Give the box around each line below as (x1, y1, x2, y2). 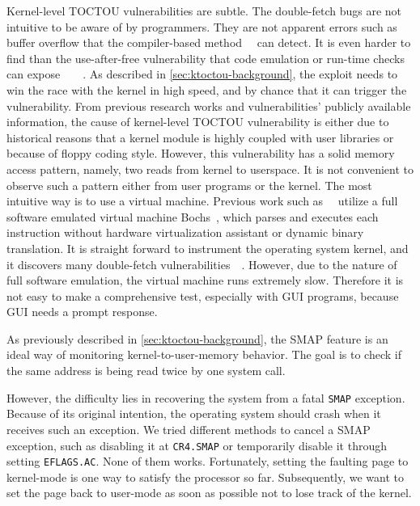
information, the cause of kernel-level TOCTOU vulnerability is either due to (6, 113, 389, 130)
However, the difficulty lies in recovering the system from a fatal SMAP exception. (6, 389, 405, 406)
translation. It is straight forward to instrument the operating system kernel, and (6, 239, 409, 256)
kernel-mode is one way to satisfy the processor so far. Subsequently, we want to (6, 468, 405, 485)
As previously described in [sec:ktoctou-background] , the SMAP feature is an (6, 330, 388, 347)
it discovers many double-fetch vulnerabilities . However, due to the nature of (6, 255, 397, 272)
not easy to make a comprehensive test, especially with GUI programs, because (6, 287, 399, 304)
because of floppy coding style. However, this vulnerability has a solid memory (6, 145, 395, 162)
